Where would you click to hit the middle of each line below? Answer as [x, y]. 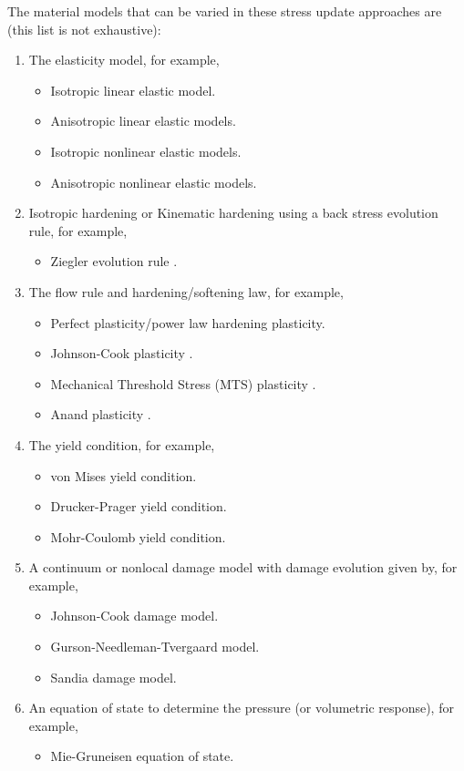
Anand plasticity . [101, 414]
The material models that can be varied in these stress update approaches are [225, 11]
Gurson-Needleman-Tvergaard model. [155, 647]
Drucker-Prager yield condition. [139, 506]
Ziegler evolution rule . [114, 261]
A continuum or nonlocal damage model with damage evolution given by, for [243, 567]
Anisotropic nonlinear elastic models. [154, 182]
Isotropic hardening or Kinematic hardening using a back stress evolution [233, 213]
